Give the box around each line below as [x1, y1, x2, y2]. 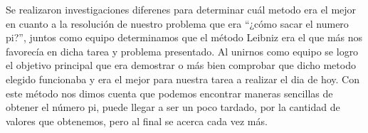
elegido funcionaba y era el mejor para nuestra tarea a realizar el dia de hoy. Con [6, 71, 359, 86]
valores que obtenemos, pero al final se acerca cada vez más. [6, 113, 268, 128]
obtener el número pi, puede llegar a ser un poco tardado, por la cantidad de [6, 100, 340, 115]
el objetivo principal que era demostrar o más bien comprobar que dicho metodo [6, 58, 356, 73]
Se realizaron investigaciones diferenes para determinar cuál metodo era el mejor [6, 2, 357, 16]
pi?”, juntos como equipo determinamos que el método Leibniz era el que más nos [6, 30, 363, 45]
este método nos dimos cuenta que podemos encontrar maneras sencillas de [6, 85, 333, 100]
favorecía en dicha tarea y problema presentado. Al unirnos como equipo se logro [6, 43, 359, 58]
